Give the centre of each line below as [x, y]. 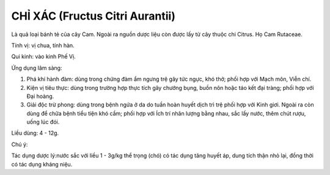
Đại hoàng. [40, 96]
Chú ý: [20, 144]
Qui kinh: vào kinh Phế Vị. [43, 57]
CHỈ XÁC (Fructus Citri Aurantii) [93, 16]
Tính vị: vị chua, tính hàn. [43, 45]
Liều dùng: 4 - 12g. [35, 133]
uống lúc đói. [43, 122]
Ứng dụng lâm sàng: [37, 68]
